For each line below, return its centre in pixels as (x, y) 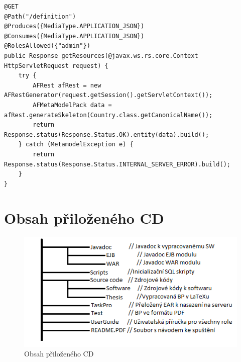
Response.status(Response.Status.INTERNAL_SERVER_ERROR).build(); (117, 164)
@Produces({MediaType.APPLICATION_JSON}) (74, 26)
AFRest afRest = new (67, 85)
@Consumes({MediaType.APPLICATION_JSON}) (74, 36)
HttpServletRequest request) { (56, 66)
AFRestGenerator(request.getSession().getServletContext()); (108, 95)
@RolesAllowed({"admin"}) (47, 46)
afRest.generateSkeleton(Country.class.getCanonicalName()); (108, 115)
